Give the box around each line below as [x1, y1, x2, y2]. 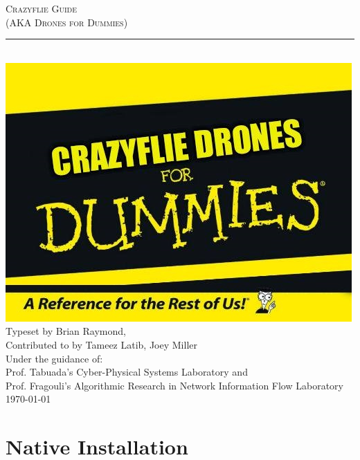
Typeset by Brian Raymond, [6, 324, 126, 338]
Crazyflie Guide [6, 1, 77, 15]
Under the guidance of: [6, 351, 103, 365]
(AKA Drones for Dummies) [6, 15, 128, 29]
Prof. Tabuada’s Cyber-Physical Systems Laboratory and [6, 365, 248, 379]
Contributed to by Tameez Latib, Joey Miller [6, 337, 197, 351]
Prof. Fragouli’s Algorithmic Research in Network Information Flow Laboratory [6, 378, 343, 392]
